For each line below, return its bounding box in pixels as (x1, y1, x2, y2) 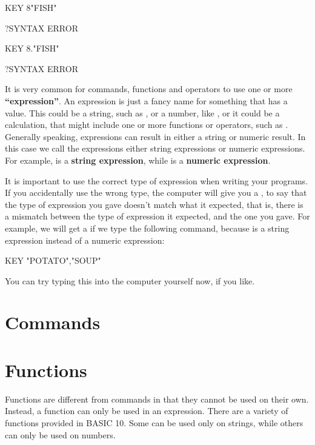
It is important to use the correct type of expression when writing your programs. (5, 174, 308, 187)
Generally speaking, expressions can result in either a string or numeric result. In (5, 130, 306, 142)
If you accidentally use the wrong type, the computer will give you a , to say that (5, 186, 307, 199)
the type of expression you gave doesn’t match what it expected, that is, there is (5, 198, 303, 210)
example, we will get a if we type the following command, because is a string (5, 221, 290, 234)
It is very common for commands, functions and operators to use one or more (5, 82, 293, 95)
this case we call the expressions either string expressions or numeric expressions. (5, 142, 305, 155)
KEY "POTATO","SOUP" (5, 254, 101, 267)
